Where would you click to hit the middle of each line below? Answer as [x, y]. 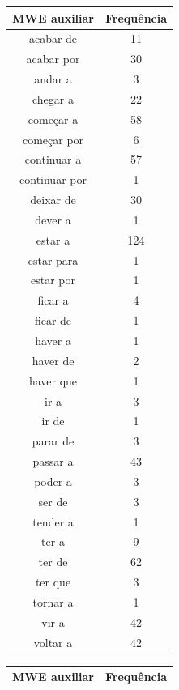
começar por [53, 139]
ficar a [53, 300]
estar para [53, 260]
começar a [53, 119]
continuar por [53, 179]
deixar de [53, 200]
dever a [53, 219]
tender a [53, 521]
